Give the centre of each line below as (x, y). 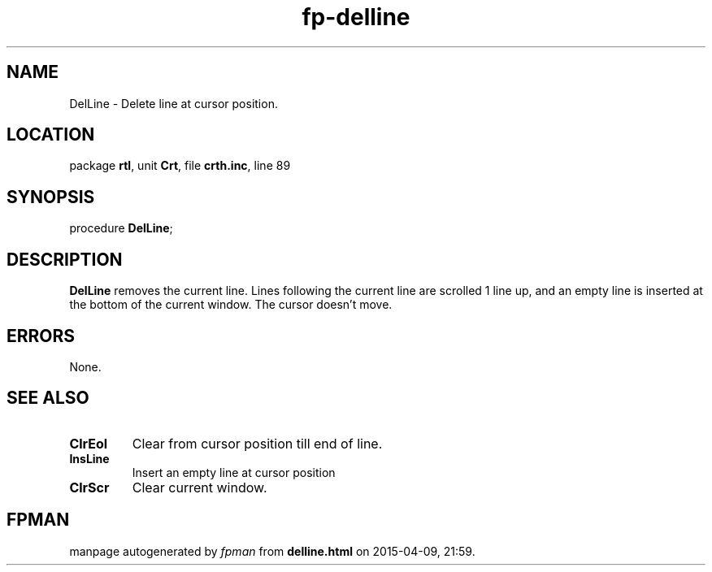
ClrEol (89, 443)
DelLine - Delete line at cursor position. (174, 103)
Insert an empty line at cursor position (234, 472)
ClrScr (89, 487)
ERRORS (41, 336)
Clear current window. (200, 487)
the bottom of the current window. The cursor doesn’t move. (231, 305)
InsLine (89, 458)
